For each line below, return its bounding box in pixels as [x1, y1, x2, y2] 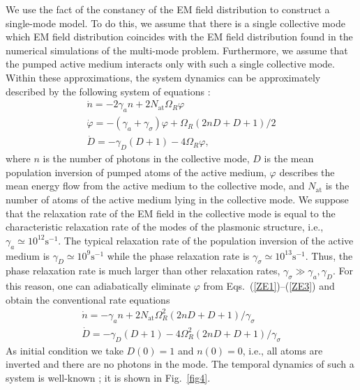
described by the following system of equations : [6, 84, 211, 98]
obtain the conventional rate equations [6, 292, 170, 306]
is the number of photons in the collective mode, [43, 151, 250, 166]
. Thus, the [305, 248, 353, 263]
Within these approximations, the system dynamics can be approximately [6, 70, 321, 84]
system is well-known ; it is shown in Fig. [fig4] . [6, 370, 211, 384]
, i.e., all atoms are [242, 343, 323, 357]
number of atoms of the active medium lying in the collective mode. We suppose [6, 192, 349, 207]
